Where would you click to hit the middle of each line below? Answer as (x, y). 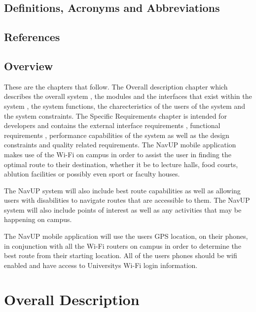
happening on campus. (38, 219)
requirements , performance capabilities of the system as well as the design (117, 135)
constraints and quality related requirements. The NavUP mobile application (120, 145)
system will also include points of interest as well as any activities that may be (123, 209)
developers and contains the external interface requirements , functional (112, 125)
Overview (29, 66)
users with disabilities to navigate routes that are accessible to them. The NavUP (127, 200)
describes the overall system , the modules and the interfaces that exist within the (128, 96)
